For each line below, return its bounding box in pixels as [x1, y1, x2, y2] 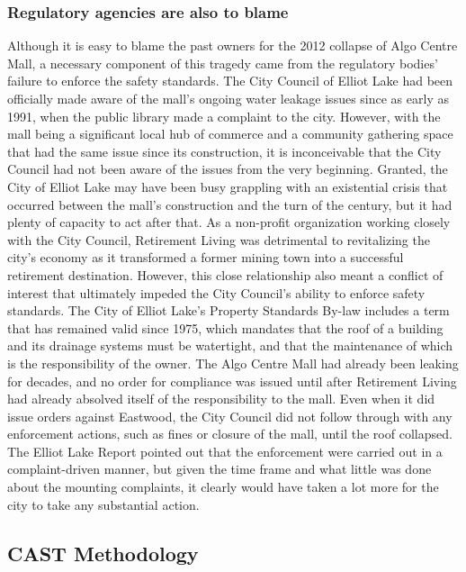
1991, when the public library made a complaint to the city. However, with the [7, 106, 441, 125]
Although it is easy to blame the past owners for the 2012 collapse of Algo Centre [7, 36, 458, 55]
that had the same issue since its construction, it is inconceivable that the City [7, 141, 442, 160]
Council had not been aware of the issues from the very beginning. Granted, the [7, 159, 448, 178]
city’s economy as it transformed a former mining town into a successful [7, 248, 404, 267]
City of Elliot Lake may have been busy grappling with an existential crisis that [7, 177, 448, 195]
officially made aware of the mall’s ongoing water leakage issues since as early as [7, 89, 449, 107]
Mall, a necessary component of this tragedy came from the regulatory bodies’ [7, 53, 438, 72]
